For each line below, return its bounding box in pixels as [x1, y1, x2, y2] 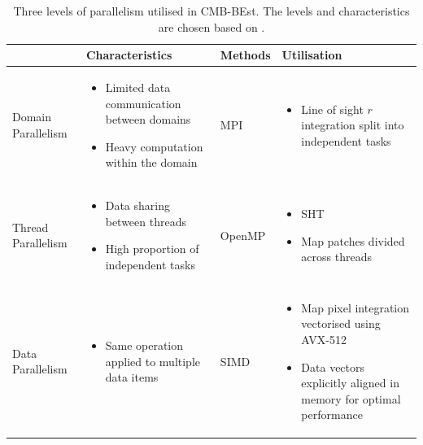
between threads [105, 212, 186, 229]
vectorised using [301, 315, 381, 332]
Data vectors [301, 358, 365, 375]
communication [105, 94, 181, 111]
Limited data [105, 79, 171, 96]
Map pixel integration [301, 299, 410, 316]
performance [301, 406, 363, 423]
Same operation [105, 337, 184, 354]
